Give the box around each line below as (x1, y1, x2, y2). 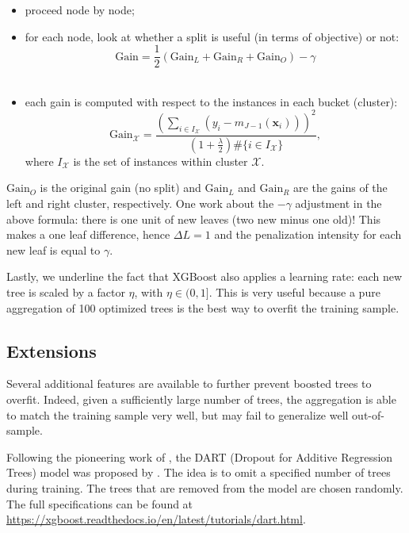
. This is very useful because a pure (208, 283, 380, 300)
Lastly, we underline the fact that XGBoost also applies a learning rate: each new (6, 268, 403, 285)
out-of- (352, 406, 384, 423)
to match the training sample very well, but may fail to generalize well (6, 406, 349, 423)
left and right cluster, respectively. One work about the (6, 195, 274, 211)
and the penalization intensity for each (214, 226, 402, 243)
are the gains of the (293, 179, 388, 196)
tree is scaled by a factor (6, 283, 125, 300)
